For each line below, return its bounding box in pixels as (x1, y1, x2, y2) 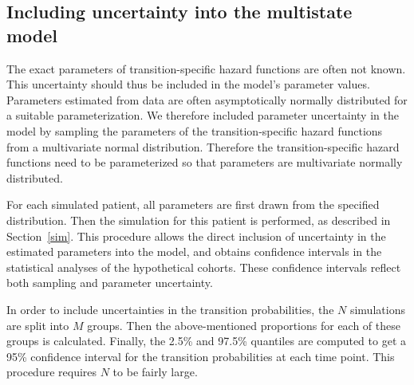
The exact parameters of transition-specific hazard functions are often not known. (6, 60, 406, 77)
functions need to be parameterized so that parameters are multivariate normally (6, 154, 403, 171)
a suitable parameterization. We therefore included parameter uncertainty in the (6, 107, 399, 124)
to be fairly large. (112, 363, 198, 380)
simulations (349, 301, 405, 317)
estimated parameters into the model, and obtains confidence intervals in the (6, 243, 382, 260)
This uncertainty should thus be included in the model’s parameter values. (6, 76, 370, 92)
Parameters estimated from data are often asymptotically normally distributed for (6, 91, 408, 108)
